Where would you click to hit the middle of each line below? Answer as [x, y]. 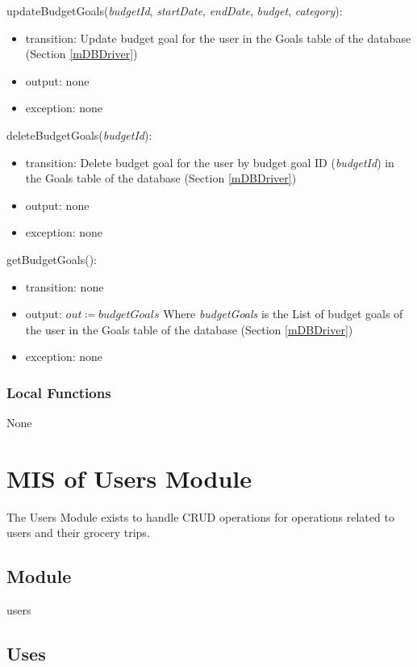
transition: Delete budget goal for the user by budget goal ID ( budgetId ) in [210, 162]
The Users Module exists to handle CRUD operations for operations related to [200, 516]
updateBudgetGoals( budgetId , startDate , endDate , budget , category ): [175, 10]
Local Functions [59, 392]
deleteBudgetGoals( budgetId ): [79, 134]
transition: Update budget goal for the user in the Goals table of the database [218, 38]
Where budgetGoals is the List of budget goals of [283, 314]
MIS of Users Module [129, 478]
